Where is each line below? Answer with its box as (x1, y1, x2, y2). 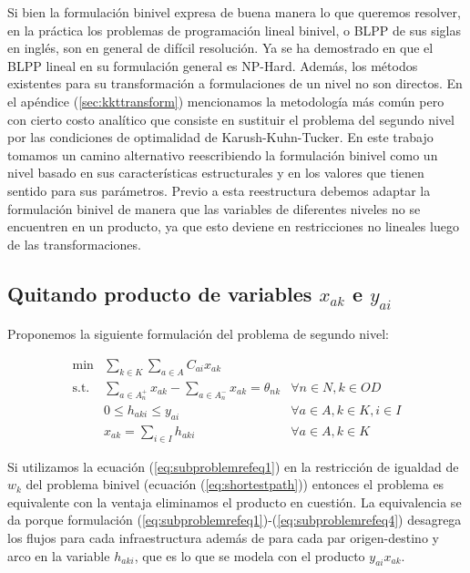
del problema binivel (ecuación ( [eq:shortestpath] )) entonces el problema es (26, 475, 444, 494)
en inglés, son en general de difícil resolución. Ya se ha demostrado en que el (7, 38, 434, 57)
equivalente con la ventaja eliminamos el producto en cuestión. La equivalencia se (7, 492, 462, 511)
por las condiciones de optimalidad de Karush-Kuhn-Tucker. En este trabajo (7, 128, 434, 147)
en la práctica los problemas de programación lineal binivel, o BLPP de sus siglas (7, 20, 461, 39)
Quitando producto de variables (7, 279, 312, 307)
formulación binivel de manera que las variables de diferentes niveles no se (7, 199, 421, 218)
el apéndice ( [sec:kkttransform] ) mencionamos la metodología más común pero (7, 91, 444, 110)
